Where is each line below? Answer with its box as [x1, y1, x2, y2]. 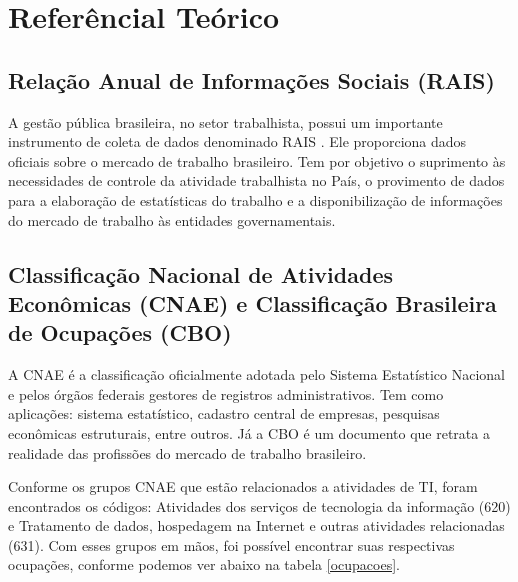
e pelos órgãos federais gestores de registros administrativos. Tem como [8, 383, 444, 404]
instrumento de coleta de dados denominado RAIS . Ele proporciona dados [8, 131, 467, 152]
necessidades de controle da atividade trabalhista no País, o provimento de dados [8, 170, 505, 191]
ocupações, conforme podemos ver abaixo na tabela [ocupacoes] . [8, 554, 400, 575]
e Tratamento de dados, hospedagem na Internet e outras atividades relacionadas [8, 515, 505, 536]
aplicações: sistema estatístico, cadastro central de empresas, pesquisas [8, 403, 440, 424]
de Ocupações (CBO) [8, 317, 232, 348]
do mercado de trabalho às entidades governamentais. [8, 209, 336, 230]
